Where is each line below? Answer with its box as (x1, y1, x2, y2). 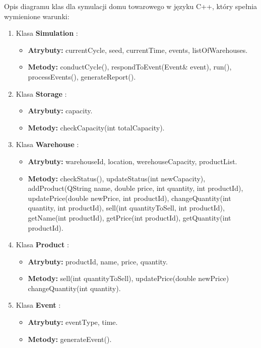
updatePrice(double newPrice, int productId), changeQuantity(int (28, 192, 231, 203)
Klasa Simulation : (16, 28, 78, 38)
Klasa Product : (16, 239, 69, 250)
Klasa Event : (16, 300, 61, 310)
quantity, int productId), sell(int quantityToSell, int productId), (28, 202, 225, 213)
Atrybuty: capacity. (28, 105, 93, 116)
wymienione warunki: (4, 11, 70, 21)
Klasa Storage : (16, 88, 67, 99)
